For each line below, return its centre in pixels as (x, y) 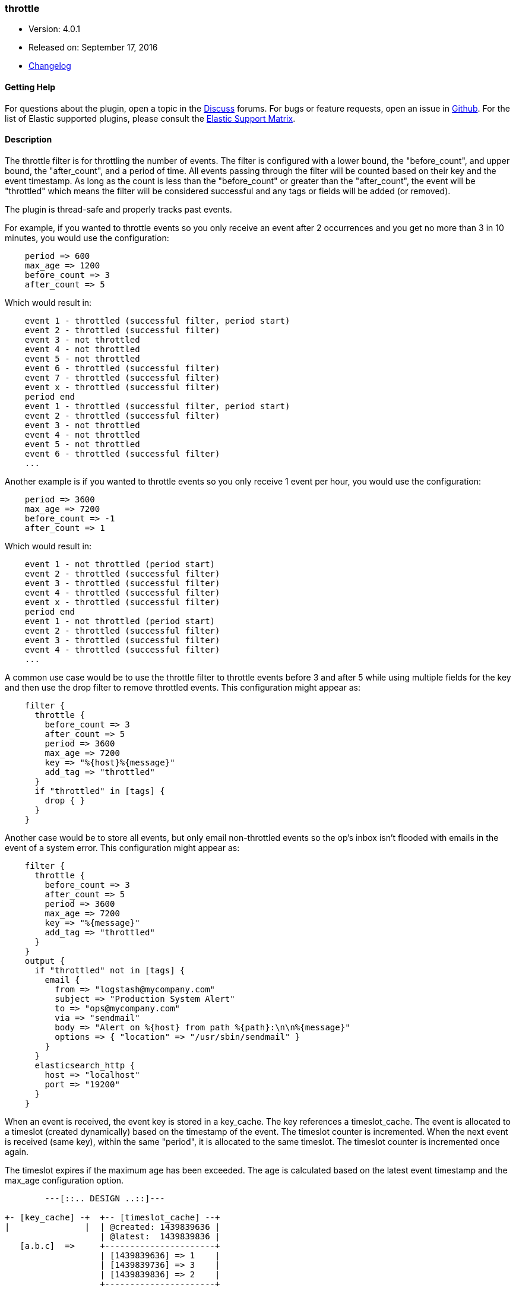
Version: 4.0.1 (55, 29)
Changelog (50, 66)
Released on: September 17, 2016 (93, 48)
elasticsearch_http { (85, 1065)
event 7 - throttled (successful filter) (122, 377)
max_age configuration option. (64, 1180)
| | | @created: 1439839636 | (113, 1227)
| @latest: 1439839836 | (160, 1236)
